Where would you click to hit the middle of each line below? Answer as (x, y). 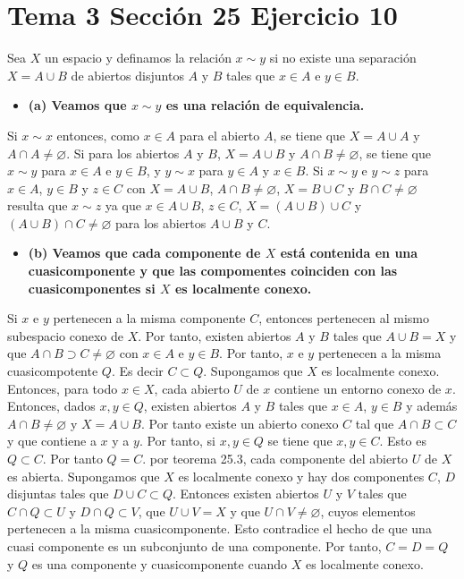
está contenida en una (349, 253)
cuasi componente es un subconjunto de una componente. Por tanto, (194, 545)
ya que (123, 205)
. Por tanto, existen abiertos (215, 335)
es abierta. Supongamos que (84, 476)
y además (432, 406)
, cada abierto (192, 388)
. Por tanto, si (177, 441)
